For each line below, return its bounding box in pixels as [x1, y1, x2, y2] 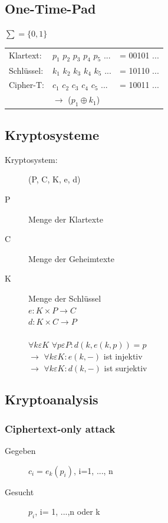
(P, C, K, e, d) [28, 173, 81, 185]
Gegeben [5, 444, 36, 457]
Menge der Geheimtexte [28, 252, 114, 264]
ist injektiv [103, 349, 143, 362]
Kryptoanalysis [5, 390, 98, 408]
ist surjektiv [104, 361, 147, 374]
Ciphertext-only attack [5, 421, 116, 436]
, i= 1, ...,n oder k [35, 505, 100, 518]
